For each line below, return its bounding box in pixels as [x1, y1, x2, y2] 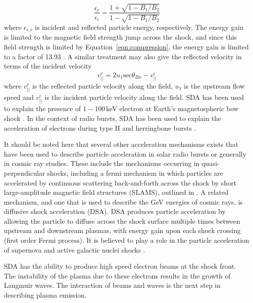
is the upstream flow [184, 81, 245, 91]
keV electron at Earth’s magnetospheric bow [106, 103, 239, 114]
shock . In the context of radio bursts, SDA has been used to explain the [4, 113, 221, 123]
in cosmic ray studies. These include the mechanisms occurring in [4, 158, 200, 168]
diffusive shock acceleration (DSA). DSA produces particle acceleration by [4, 206, 226, 216]
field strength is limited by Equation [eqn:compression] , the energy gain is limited [4, 42, 249, 52]
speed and [4, 92, 34, 102]
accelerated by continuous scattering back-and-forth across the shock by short [4, 177, 236, 187]
